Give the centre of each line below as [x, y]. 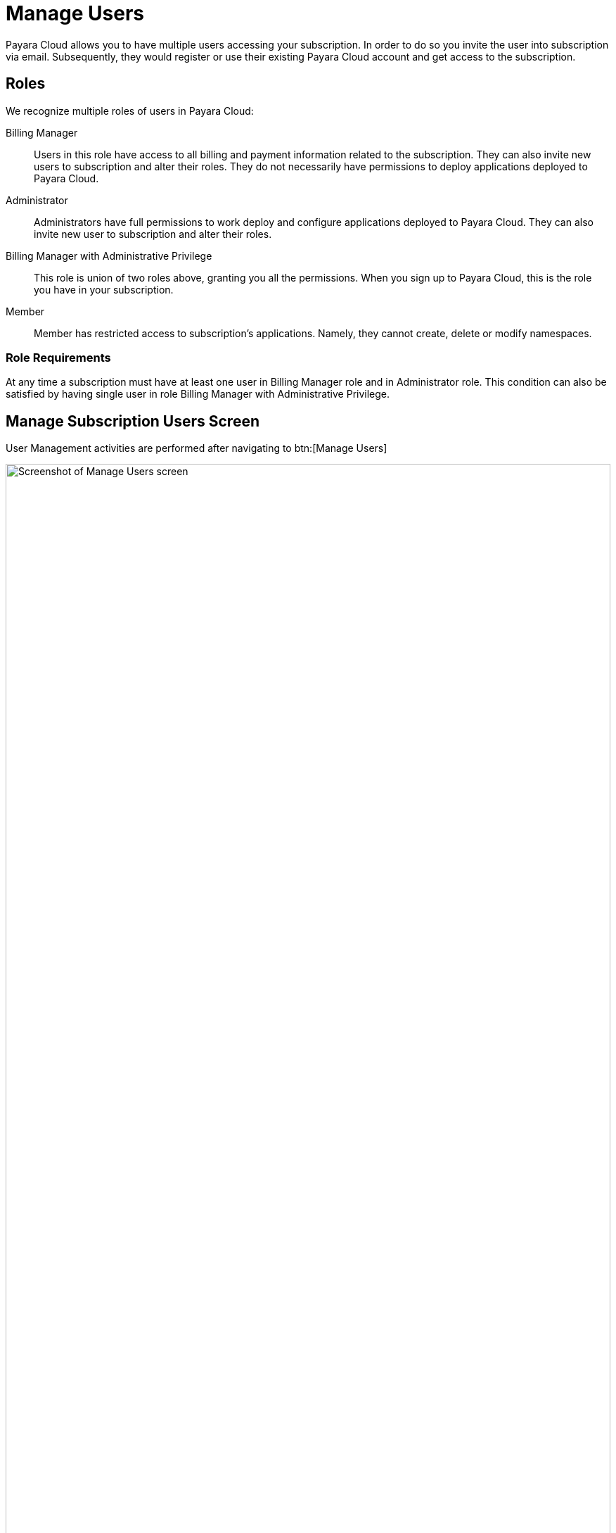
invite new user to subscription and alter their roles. [153, 234]
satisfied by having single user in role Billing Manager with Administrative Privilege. [198, 394]
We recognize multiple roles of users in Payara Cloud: [130, 111]
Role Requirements [58, 357]
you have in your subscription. [104, 289]
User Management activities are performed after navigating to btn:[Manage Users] [197, 448]
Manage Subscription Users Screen [133, 421]
